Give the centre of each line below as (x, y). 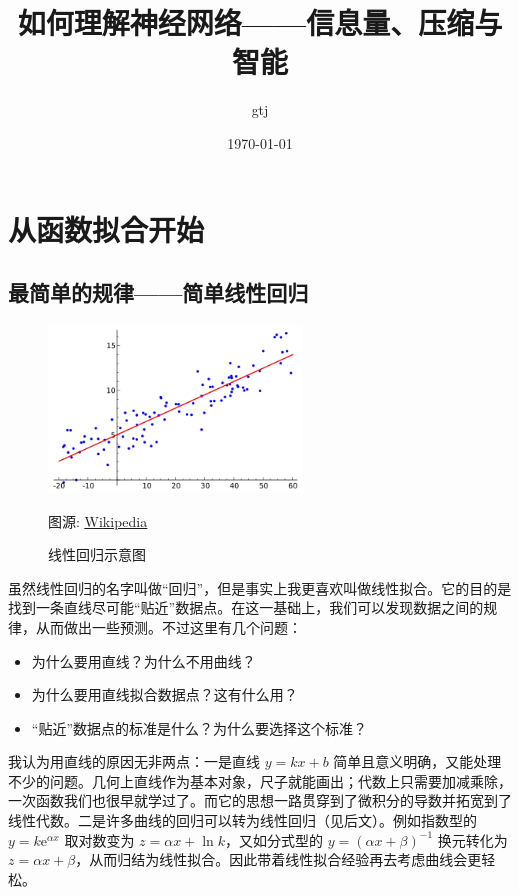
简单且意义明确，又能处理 (417, 761)
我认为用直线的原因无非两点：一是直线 (134, 761)
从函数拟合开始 (106, 228)
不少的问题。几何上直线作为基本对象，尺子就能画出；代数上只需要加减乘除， (260, 780)
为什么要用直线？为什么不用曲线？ (143, 660)
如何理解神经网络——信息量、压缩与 (260, 22)
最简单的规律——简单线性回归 (158, 292)
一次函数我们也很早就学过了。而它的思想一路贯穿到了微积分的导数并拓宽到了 (260, 800)
